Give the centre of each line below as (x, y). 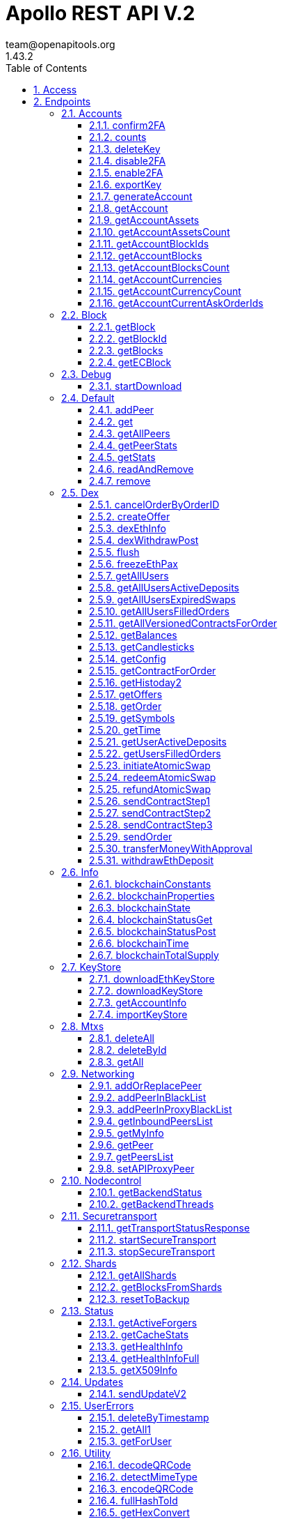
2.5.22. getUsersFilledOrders (155, 753)
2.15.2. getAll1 (120, 1429)
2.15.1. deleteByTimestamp (149, 1417)
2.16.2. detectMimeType (143, 1476)
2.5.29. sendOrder (131, 836)
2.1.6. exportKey (126, 184)
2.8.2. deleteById (128, 1050)
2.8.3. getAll (116, 1061)
